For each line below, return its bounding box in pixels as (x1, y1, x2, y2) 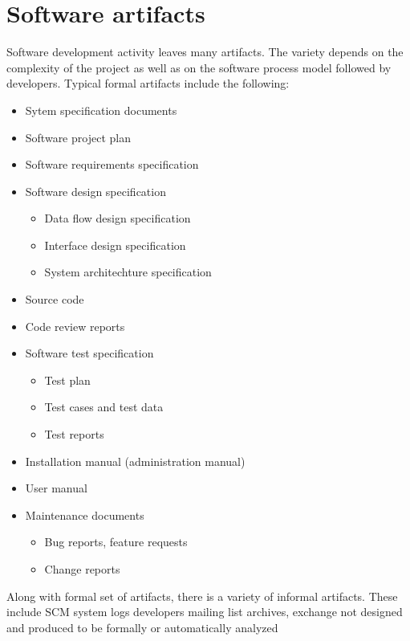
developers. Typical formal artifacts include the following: (6, 75, 290, 92)
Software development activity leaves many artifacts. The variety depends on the (6, 43, 404, 60)
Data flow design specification (44, 210, 191, 227)
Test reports (44, 426, 104, 443)
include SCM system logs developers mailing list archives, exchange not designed (6, 603, 403, 620)
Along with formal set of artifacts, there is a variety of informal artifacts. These (6, 587, 398, 604)
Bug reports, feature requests (44, 533, 188, 550)
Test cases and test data (44, 398, 164, 415)
